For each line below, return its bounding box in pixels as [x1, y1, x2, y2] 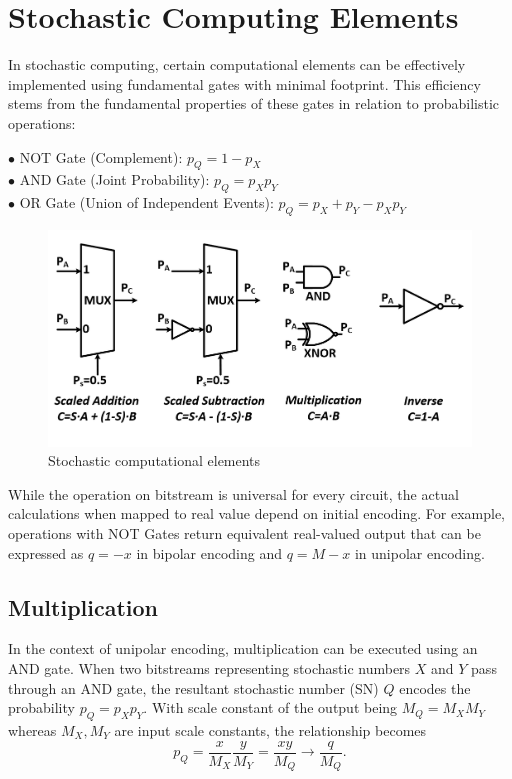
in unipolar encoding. [354, 542, 485, 563]
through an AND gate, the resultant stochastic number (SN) [8, 677, 379, 698]
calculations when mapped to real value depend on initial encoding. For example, [8, 503, 505, 524]
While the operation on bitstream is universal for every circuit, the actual [8, 483, 459, 504]
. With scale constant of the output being [143, 697, 398, 718]
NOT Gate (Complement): [19, 146, 183, 167]
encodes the [399, 677, 471, 698]
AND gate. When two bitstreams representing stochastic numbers [8, 658, 411, 679]
